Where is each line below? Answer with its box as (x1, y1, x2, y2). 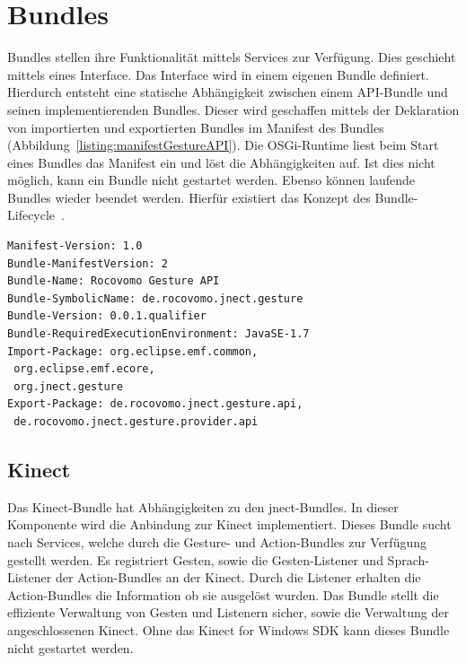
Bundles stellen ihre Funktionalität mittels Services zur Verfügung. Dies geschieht (7, 48, 456, 66)
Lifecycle (7, 205, 56, 224)
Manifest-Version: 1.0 (7, 240, 143, 253)
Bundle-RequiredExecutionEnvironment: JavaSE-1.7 (7, 327, 310, 341)
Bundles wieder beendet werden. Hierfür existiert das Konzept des (7, 188, 371, 206)
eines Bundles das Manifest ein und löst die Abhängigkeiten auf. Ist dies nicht (7, 153, 435, 171)
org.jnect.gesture (13, 379, 123, 393)
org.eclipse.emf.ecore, (13, 362, 155, 376)
